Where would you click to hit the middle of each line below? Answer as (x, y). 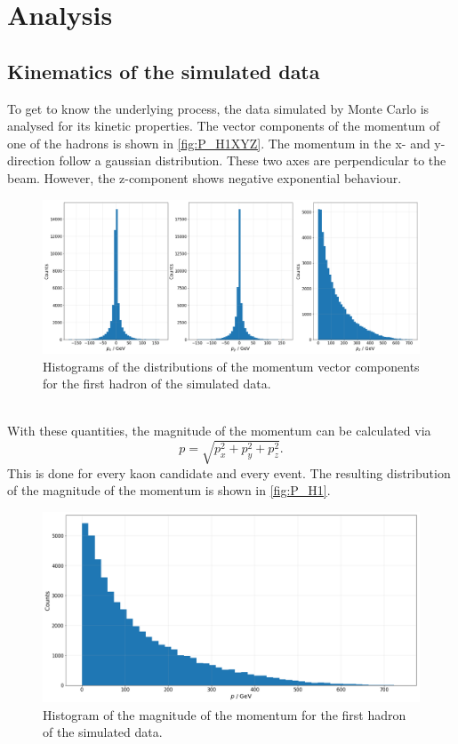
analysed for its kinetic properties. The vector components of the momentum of (224, 126)
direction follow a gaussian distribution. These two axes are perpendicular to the (227, 160)
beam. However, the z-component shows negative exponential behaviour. (205, 177)
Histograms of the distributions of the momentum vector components (231, 366)
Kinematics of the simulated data (164, 71)
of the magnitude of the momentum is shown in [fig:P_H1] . (169, 490)
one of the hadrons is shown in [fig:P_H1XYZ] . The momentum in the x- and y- (226, 143)
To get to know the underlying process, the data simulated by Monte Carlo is (218, 108)
